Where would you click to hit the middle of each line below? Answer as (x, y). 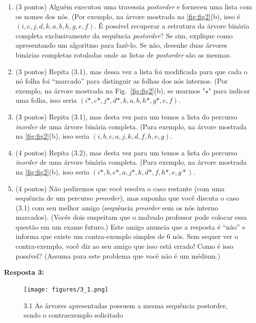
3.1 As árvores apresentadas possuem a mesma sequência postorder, (126, 305)
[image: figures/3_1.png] (66, 289)
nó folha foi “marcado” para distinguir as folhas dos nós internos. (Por (122, 81)
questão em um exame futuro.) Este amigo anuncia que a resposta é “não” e (130, 226)
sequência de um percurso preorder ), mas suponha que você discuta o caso (127, 198)
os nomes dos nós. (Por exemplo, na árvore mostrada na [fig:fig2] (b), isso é (128, 16)
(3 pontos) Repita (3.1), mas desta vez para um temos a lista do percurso (126, 116)
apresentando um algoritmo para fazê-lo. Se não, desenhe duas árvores (121, 45)
